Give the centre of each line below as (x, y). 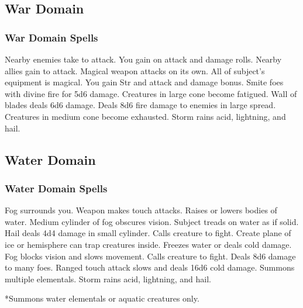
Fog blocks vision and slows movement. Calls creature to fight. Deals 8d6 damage (150, 256)
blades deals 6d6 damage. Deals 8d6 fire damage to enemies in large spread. (140, 105)
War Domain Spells (51, 37)
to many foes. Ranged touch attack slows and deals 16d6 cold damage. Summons (150, 267)
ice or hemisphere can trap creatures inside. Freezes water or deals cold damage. (148, 244)
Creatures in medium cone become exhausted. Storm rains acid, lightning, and (145, 116)
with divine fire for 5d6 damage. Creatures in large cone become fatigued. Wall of (151, 93)
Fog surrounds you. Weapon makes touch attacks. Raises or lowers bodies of (141, 210)
